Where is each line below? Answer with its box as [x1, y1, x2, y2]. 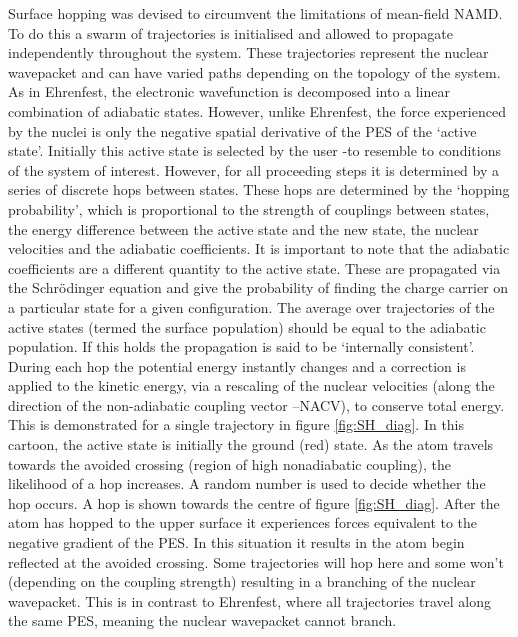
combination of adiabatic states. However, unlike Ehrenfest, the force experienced [8, 100, 506, 121]
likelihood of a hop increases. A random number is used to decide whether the [8, 473, 486, 494]
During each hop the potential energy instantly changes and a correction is [8, 355, 466, 376]
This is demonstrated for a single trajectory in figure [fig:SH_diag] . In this [8, 414, 465, 435]
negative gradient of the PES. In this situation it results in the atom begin [8, 532, 465, 553]
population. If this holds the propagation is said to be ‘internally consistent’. [8, 336, 475, 357]
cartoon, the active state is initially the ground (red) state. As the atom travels [8, 434, 494, 455]
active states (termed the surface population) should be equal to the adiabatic [8, 316, 486, 337]
